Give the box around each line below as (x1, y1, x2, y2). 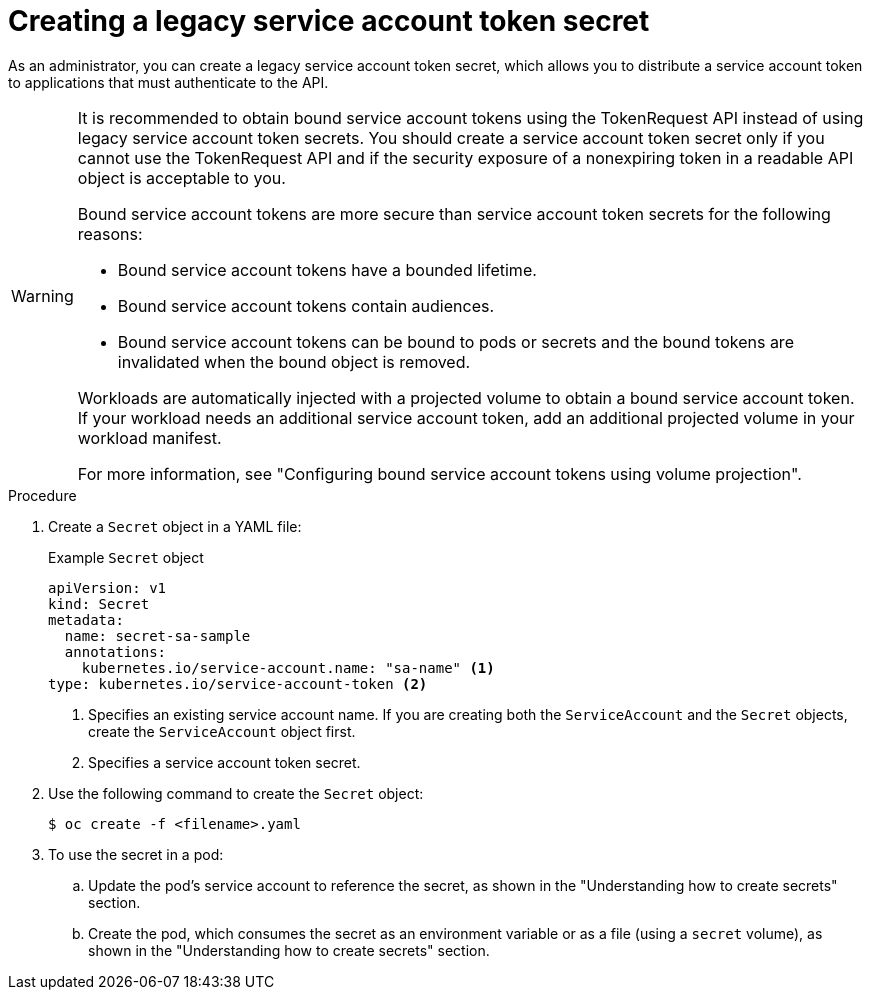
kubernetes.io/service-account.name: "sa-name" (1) (81, 659, 495, 676)
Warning (11, 285, 74, 306)
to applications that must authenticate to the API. (8, 73, 329, 91)
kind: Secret (48, 595, 150, 612)
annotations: (64, 643, 167, 660)
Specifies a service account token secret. (88, 753, 361, 771)
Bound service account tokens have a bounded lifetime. (117, 259, 537, 280)
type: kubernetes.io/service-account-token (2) (48, 675, 428, 692)
